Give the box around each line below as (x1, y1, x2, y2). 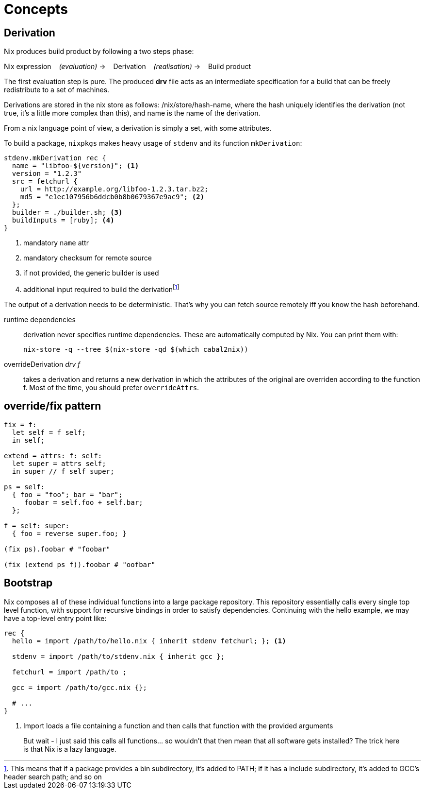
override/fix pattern (4, 400, 101, 413)
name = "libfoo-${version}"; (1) (12, 162, 139, 170)
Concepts (4, 1, 68, 17)
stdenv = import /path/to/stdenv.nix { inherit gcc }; (12, 652, 225, 660)
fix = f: (4, 420, 37, 429)
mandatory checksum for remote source (23, 254, 152, 262)
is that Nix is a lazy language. (23, 744, 116, 753)
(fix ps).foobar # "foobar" (4, 545, 111, 553)
